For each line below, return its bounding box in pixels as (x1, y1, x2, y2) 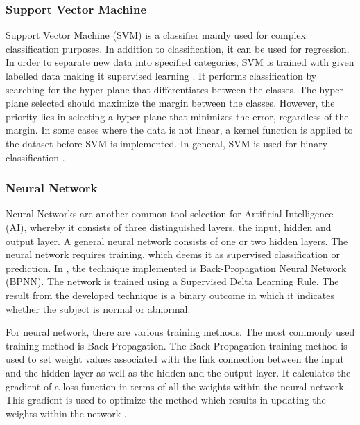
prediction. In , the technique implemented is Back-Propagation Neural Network (6, 260, 347, 275)
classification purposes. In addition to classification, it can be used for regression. (6, 41, 350, 55)
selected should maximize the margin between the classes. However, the (31, 96, 335, 110)
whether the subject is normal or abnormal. (6, 301, 191, 316)
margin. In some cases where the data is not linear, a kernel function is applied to (6, 123, 353, 137)
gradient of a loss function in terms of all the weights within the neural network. (6, 379, 347, 393)
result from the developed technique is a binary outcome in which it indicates (6, 287, 335, 302)
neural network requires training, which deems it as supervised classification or (6, 247, 340, 262)
